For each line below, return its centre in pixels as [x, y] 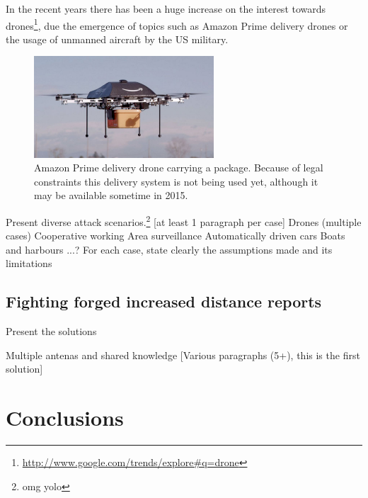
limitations [29, 263]
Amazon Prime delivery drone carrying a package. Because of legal [179, 168]
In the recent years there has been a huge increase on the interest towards [166, 9]
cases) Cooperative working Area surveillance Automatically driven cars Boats [176, 236]
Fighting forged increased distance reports [164, 301]
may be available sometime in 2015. [111, 195]
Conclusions [65, 418]
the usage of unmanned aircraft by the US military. [117, 39]
